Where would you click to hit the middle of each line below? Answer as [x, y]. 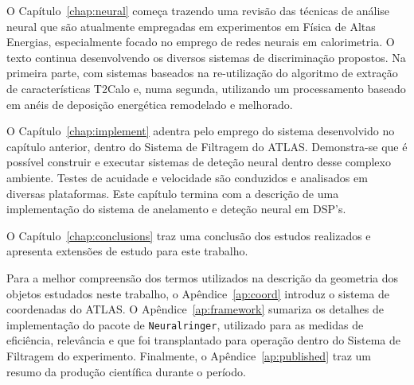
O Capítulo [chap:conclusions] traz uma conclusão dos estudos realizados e [189, 235]
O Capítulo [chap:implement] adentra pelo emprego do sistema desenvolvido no [201, 131]
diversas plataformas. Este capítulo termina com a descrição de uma [173, 193]
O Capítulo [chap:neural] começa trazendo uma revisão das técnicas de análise [198, 10]
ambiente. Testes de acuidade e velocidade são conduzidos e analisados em [187, 177]
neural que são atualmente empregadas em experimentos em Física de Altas [191, 26]
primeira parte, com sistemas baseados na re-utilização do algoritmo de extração [202, 73]
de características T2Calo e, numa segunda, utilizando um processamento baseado [206, 88]
